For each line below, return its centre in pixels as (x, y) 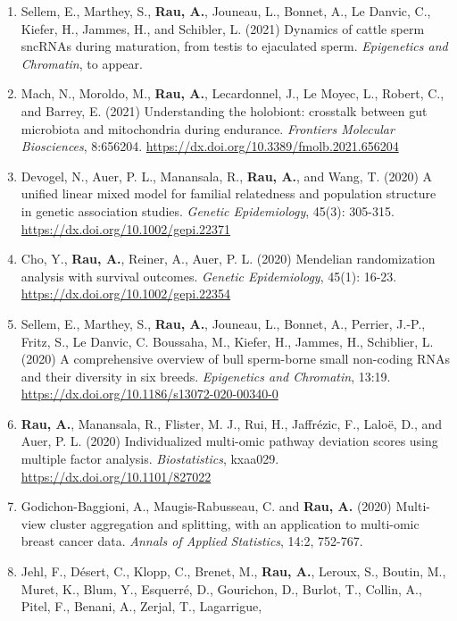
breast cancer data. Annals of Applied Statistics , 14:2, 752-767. (192, 541)
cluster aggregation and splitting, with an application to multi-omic (235, 523)
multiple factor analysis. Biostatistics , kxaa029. (150, 459)
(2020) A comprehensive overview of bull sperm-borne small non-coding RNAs (235, 359)
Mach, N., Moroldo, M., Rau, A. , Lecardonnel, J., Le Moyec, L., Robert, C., (233, 93)
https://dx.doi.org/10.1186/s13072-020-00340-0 (150, 394)
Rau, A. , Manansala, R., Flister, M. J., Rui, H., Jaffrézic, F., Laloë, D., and (232, 423)
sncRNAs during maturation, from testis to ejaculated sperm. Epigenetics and (234, 46)
